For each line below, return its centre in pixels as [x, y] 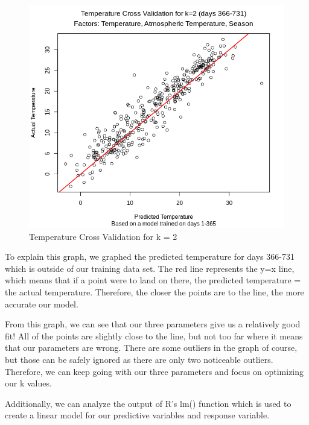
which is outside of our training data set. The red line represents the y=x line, [150, 268]
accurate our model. [42, 304]
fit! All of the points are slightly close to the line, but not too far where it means [154, 335]
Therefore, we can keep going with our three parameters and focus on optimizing [154, 371]
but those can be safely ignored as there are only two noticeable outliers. [139, 360]
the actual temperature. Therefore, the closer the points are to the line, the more [154, 292]
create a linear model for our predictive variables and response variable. [137, 415]
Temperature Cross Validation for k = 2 [103, 236]
